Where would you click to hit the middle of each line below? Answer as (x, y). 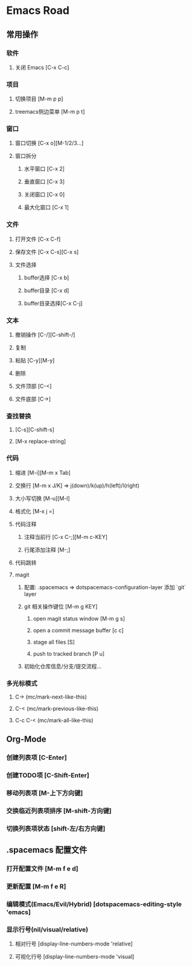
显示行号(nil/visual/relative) (47, 930)
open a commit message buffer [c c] (78, 630)
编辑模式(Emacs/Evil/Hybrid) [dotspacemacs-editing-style (94, 904)
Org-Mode (26, 739)
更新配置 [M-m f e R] (36, 887)
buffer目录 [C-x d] (46, 290)
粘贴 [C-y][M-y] (35, 361)
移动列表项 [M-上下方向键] (45, 793)
